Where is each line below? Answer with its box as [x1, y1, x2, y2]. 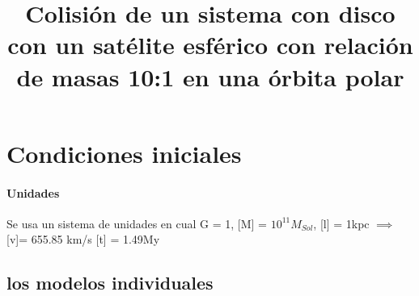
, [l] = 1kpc [313, 215, 370, 231]
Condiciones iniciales [6, 136, 242, 169]
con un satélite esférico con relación [7, 28, 413, 61]
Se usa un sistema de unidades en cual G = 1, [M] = [6, 215, 267, 231]
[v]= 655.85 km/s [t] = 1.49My [6, 231, 160, 248]
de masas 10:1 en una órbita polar [16, 60, 404, 93]
